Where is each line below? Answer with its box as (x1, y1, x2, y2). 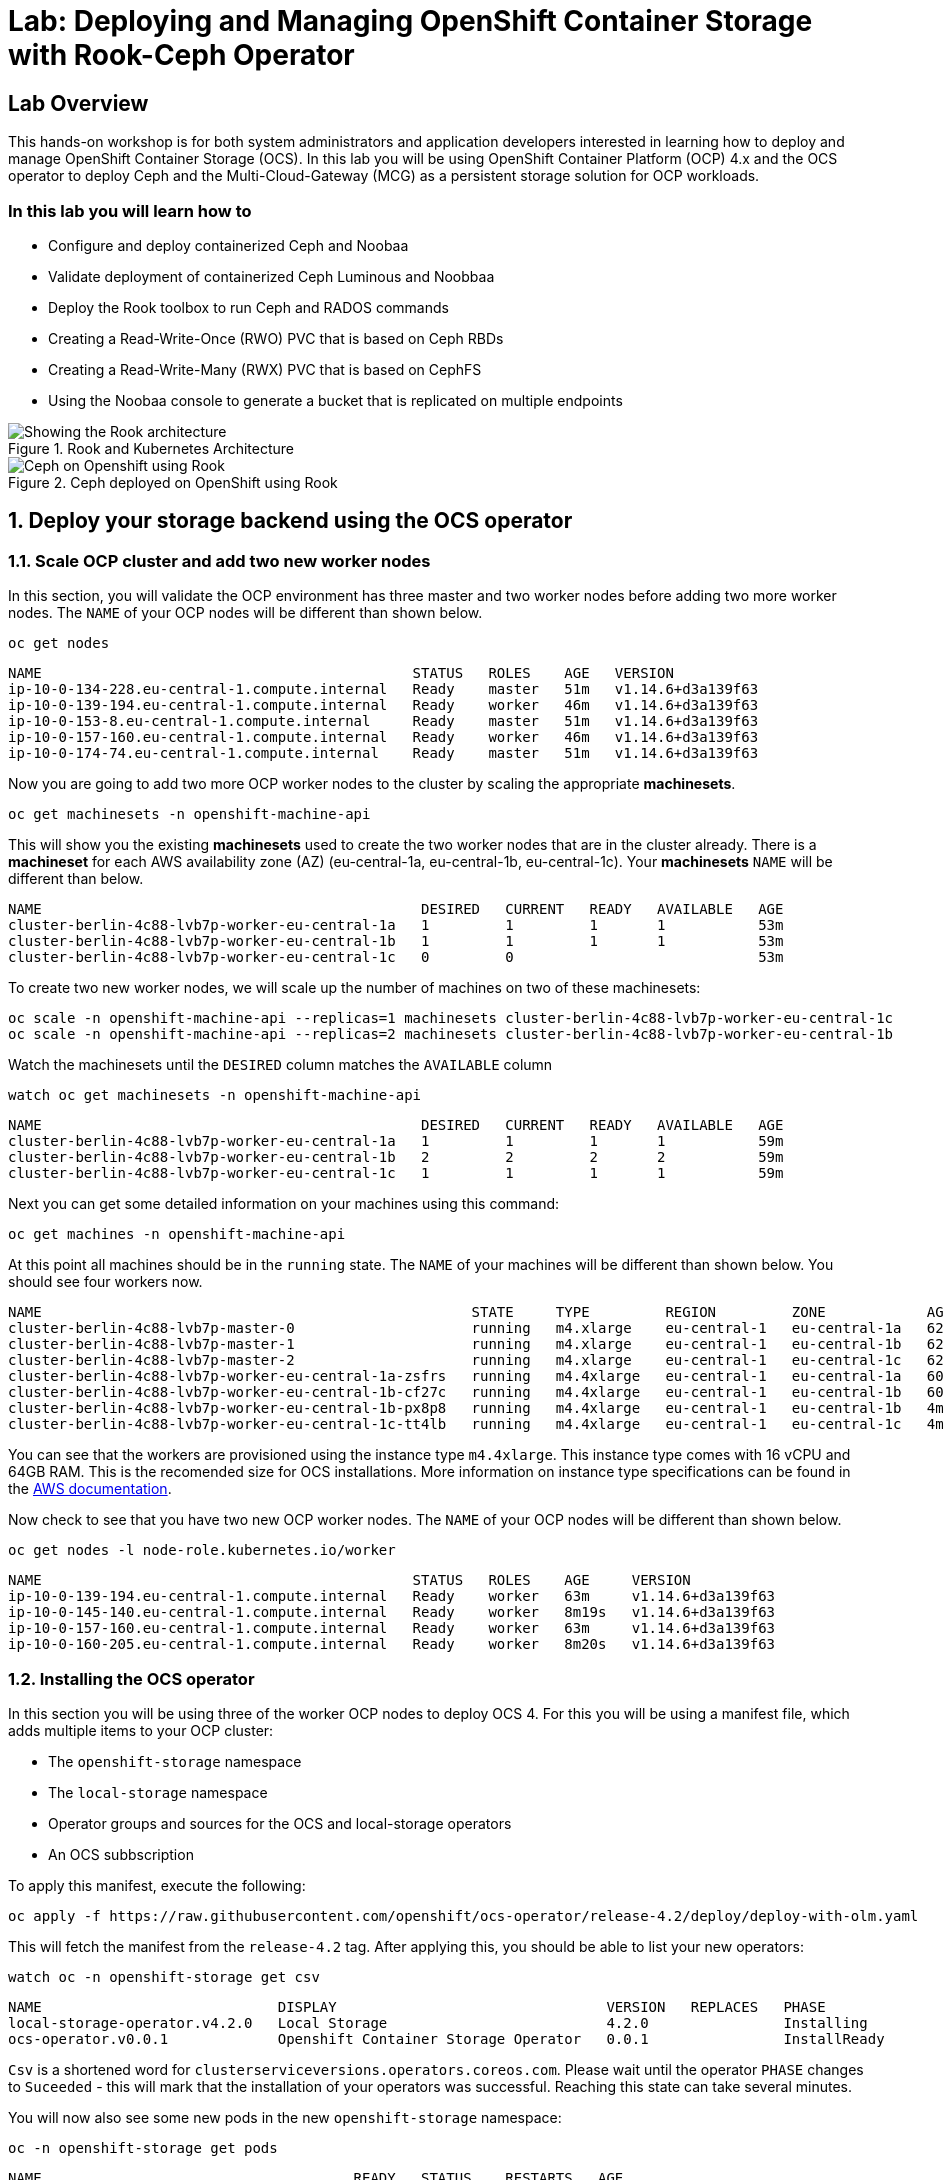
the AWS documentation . (8, 1480, 172, 1498)
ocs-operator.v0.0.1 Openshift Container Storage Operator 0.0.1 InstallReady (8, 2030, 885, 2047)
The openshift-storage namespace (48, 1752, 302, 1770)
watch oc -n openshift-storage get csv (8, 1968, 320, 1985)
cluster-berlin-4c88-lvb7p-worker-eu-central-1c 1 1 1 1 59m (8, 1165, 784, 1182)
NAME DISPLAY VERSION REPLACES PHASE (8, 1998, 826, 2015)
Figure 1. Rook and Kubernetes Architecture (8, 439, 295, 457)
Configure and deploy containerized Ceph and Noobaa (48, 236, 409, 254)
